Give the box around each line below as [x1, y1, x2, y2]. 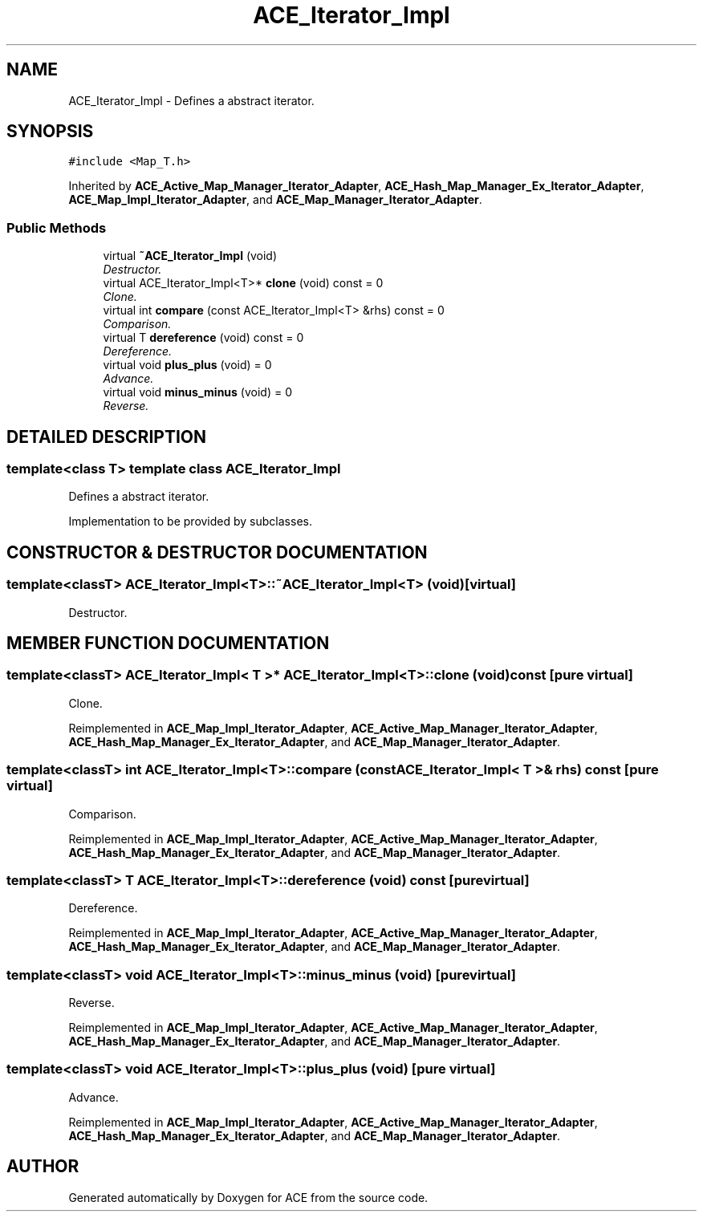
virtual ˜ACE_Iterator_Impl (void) [103, 249, 278, 263]
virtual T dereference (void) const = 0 [103, 331, 304, 345]
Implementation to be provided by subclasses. [68, 514, 312, 529]
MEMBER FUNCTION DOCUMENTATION [6, 633, 330, 654]
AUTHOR [6, 1156, 79, 1177]
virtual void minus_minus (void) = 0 [103, 385, 292, 400]
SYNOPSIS [6, 121, 94, 142]
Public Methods [6, 219, 107, 236]
